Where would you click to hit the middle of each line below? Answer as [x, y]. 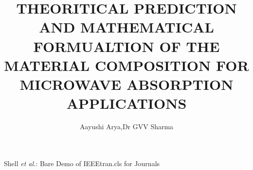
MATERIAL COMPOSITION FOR [126, 65]
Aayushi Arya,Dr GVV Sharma [126, 127]
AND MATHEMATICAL [126, 27]
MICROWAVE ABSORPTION [126, 84]
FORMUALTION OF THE [126, 46]
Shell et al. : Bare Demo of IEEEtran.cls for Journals [82, 163]
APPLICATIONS [126, 103]
